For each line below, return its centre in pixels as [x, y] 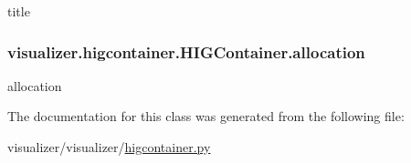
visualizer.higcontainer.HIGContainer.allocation [186, 51]
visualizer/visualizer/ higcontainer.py [109, 147]
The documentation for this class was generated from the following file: [206, 116]
